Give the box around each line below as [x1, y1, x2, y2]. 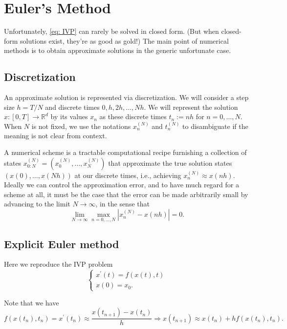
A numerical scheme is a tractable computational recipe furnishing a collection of [4, 147, 247, 157]
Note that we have [4, 297, 59, 307]
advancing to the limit [4, 199, 70, 209]
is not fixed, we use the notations [31, 121, 131, 131]
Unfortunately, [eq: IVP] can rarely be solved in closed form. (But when [4, 26, 219, 36]
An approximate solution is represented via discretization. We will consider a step [4, 92, 249, 102]
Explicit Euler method [4, 236, 119, 251]
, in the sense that [95, 199, 150, 209]
